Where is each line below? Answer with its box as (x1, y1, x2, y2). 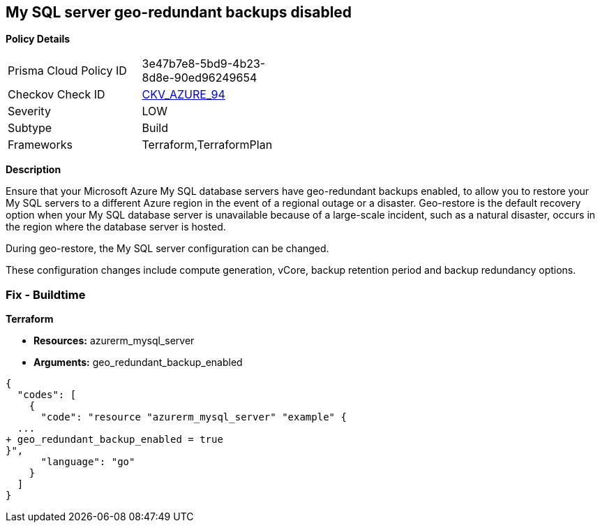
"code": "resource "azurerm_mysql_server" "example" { (40, 411, 347, 423)
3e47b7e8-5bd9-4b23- (142, 57, 266, 71)
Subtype (8, 121, 52, 135)
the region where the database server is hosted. (6, 221, 226, 233)
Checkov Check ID (8, 87, 105, 102)
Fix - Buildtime (6, 287, 86, 302)
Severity (8, 104, 51, 119)
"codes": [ (17, 389, 77, 401)
